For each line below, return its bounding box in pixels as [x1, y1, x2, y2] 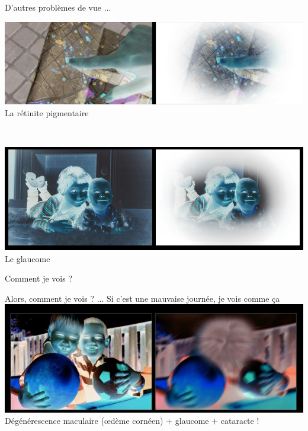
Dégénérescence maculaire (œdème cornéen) [5, 414, 163, 427]
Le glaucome [5, 252, 50, 264]
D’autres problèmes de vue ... [5, 1, 111, 13]
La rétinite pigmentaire [5, 106, 89, 119]
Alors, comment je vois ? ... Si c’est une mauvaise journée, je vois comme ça [5, 292, 280, 304]
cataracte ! [220, 414, 259, 427]
